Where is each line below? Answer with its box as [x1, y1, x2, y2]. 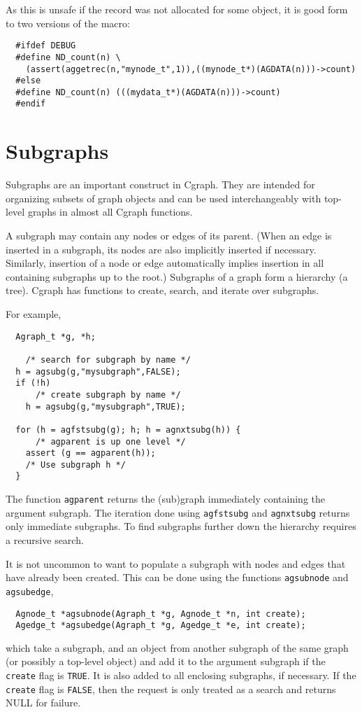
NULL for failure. [6, 695, 81, 710]
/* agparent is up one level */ [35, 436, 186, 447]
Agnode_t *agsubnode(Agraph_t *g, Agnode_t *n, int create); [15, 608, 306, 619]
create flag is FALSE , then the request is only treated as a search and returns [6, 681, 336, 696]
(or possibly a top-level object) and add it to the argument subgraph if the [6, 654, 326, 669]
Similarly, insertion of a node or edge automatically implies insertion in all [6, 256, 324, 270]
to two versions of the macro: [6, 15, 130, 30]
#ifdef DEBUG [15, 41, 76, 51]
